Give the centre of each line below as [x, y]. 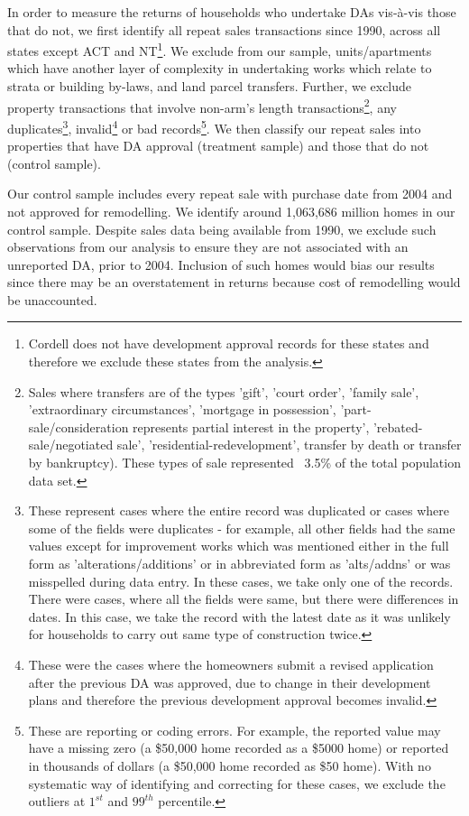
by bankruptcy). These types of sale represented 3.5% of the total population [244, 463]
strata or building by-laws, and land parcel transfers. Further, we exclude [210, 86]
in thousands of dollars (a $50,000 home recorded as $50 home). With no [230, 765]
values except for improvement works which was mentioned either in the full [239, 546]
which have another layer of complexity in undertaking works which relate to [220, 68]
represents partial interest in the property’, [251, 427]
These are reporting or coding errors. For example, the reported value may [234, 730]
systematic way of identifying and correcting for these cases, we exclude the [237, 783]
